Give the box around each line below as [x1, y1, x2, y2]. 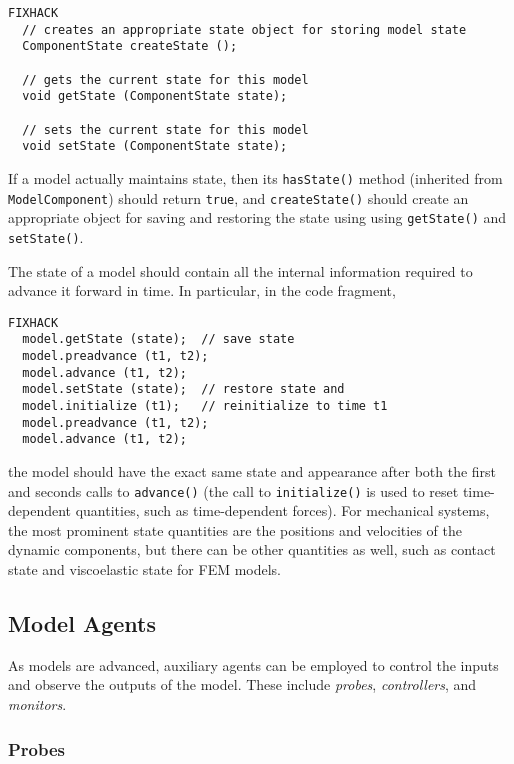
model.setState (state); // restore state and [22, 382, 345, 397]
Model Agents [8, 607, 156, 638]
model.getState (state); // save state [22, 332, 295, 347]
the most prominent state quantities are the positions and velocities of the [8, 519, 462, 540]
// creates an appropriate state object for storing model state [22, 22, 467, 37]
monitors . [8, 693, 67, 714]
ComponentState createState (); [22, 39, 238, 54]
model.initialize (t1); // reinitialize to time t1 [22, 399, 388, 413]
